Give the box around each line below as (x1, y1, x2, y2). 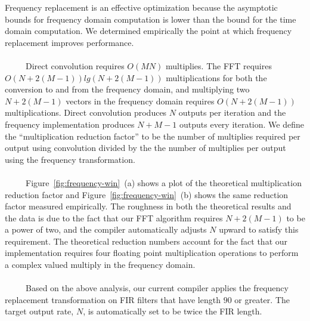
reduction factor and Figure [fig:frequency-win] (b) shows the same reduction (5, 188, 289, 200)
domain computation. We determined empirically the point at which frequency (5, 24, 292, 37)
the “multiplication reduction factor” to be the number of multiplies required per (5, 129, 300, 142)
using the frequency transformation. (5, 153, 135, 165)
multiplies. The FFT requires (166, 59, 272, 72)
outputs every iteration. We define (179, 118, 304, 130)
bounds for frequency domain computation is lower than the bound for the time (5, 13, 296, 25)
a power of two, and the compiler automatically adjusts (5, 223, 207, 236)
